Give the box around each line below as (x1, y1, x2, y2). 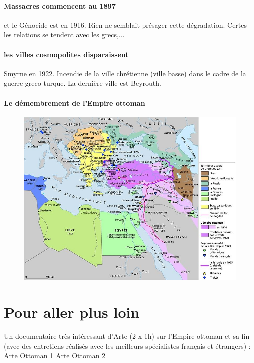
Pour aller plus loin (4, 302, 140, 322)
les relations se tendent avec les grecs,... (4, 29, 125, 40)
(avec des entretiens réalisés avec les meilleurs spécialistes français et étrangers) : (4, 340, 251, 351)
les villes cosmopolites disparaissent (4, 49, 129, 59)
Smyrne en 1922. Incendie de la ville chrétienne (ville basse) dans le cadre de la (4, 68, 246, 78)
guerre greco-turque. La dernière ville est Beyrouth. (4, 78, 161, 88)
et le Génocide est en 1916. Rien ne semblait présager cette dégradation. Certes (4, 19, 247, 30)
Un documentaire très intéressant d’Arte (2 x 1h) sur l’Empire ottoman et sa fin (4, 330, 250, 341)
